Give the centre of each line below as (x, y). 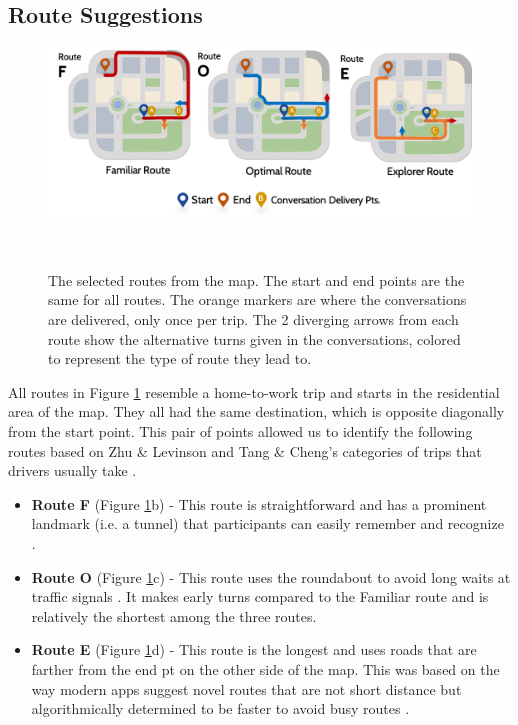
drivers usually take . (72, 470)
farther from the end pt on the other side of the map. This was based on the (265, 668)
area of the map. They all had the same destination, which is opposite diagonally (256, 411)
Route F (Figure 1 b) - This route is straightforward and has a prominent (259, 503)
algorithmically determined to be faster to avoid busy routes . (220, 708)
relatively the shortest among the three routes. (174, 615)
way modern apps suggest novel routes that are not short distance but (246, 688)
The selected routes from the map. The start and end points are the (256, 279)
